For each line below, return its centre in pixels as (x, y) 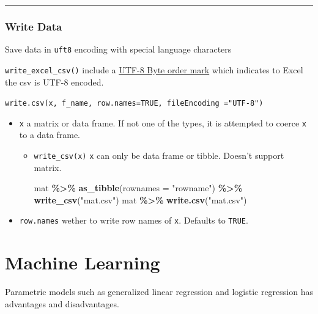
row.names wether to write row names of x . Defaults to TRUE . (134, 220)
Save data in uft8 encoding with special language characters (118, 49)
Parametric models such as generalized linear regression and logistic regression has (159, 292)
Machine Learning (83, 262)
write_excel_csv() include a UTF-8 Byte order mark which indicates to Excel (154, 69)
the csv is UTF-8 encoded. (54, 82)
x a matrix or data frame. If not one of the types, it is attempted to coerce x (163, 122)
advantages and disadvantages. (62, 303)
